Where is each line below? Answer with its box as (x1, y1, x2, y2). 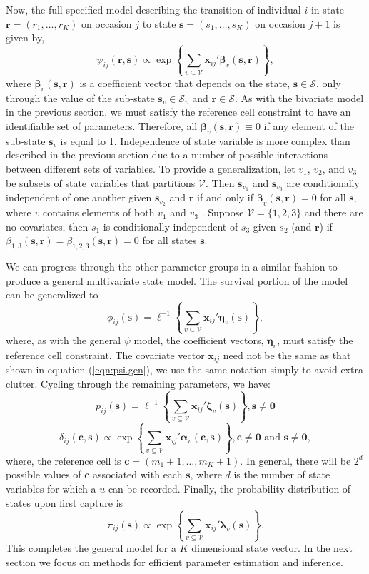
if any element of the (263, 118, 354, 133)
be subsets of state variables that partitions (6, 175, 196, 190)
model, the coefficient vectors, (133, 333, 264, 348)
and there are (304, 205, 363, 220)
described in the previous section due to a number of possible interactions (6, 147, 328, 162)
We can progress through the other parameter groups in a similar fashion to (6, 259, 338, 274)
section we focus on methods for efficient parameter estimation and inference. (6, 555, 343, 570)
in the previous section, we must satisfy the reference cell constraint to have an (6, 104, 351, 119)
